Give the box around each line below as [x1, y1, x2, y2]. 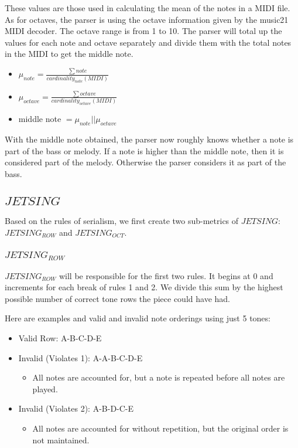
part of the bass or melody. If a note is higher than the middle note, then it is [5, 144, 284, 157]
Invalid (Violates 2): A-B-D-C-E [18, 402, 134, 415]
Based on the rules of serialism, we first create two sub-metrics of [5, 215, 239, 227]
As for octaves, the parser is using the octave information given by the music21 [5, 13, 289, 25]
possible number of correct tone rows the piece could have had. [5, 292, 230, 304]
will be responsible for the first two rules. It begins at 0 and [59, 269, 273, 281]
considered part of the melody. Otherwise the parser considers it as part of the [5, 156, 286, 168]
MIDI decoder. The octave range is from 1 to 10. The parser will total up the [5, 25, 282, 37]
